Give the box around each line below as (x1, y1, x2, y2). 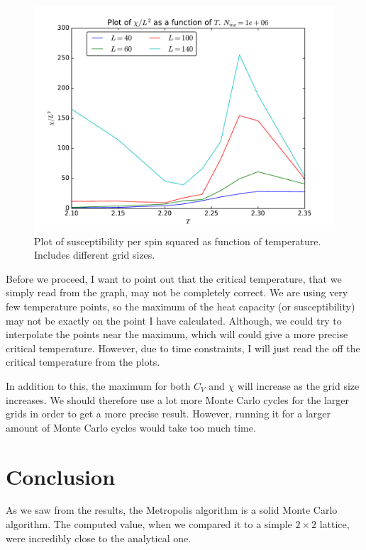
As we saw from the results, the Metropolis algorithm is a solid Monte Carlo (6, 503, 338, 517)
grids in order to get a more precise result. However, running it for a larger (6, 406, 331, 421)
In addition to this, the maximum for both (6, 378, 191, 393)
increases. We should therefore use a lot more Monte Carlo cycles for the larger (6, 392, 350, 407)
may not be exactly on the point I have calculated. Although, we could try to (6, 313, 342, 327)
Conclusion (6, 461, 116, 490)
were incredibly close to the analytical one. (6, 530, 192, 545)
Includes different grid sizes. (34, 247, 155, 262)
